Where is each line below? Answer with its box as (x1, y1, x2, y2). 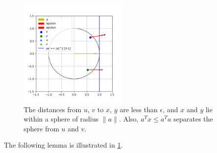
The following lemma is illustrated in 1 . (4, 140, 123, 150)
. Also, (119, 114, 139, 124)
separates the (173, 114, 213, 124)
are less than (120, 104, 158, 114)
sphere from (24, 123, 60, 133)
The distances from (24, 104, 82, 114)
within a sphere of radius (24, 114, 99, 124)
